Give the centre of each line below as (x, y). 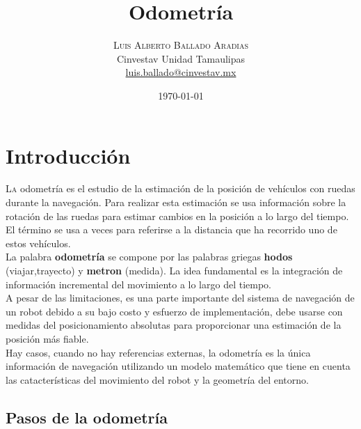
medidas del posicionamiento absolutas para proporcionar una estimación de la (174, 325)
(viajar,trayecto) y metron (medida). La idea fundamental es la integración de (174, 270)
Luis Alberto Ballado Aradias (181, 45)
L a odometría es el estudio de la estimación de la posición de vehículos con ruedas (180, 188)
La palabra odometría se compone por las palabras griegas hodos (149, 257)
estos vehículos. (38, 243)
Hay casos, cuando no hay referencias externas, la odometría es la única (158, 352)
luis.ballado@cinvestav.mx (181, 72)
